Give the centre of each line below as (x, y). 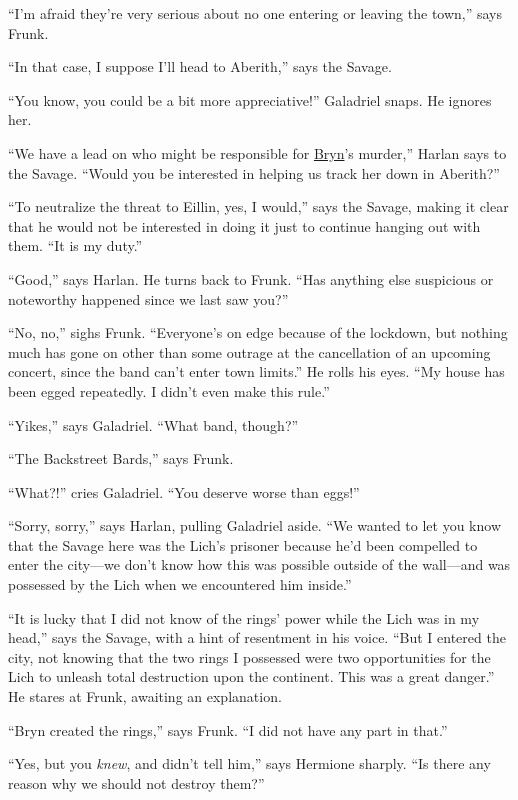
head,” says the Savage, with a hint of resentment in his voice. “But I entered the (257, 637)
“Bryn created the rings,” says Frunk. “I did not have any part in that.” (228, 729)
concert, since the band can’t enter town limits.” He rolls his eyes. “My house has (256, 371)
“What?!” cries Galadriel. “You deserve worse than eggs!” (184, 491)
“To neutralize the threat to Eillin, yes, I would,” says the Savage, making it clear (258, 206)
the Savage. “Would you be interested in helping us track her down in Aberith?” (254, 172)
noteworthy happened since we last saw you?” (148, 298)
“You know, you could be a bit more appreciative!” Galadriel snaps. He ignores (250, 99)
